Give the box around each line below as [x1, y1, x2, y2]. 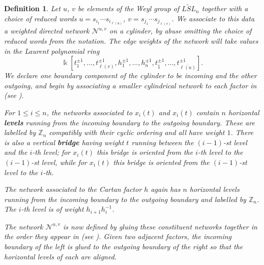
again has [151, 184, 181, 194]
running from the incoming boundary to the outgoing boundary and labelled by [4, 193, 246, 204]
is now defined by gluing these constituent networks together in [63, 221, 257, 231]
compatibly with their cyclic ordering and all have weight [49, 127, 225, 138]
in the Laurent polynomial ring [4, 45, 100, 56]
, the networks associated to [46, 107, 133, 118]
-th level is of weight [21, 204, 84, 214]
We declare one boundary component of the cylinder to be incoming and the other [4, 70, 257, 81]
